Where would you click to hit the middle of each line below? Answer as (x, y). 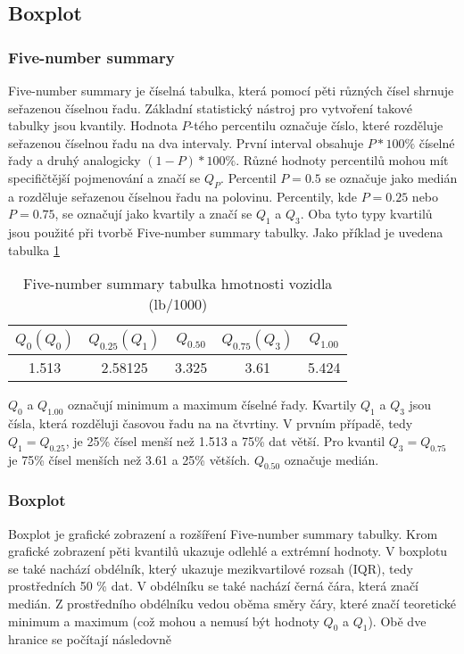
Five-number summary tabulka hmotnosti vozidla (178, 284)
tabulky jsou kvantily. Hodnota (93, 125)
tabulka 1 (34, 249)
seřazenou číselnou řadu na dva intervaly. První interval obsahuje (186, 142)
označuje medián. (331, 459)
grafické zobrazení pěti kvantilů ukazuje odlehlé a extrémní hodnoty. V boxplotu (228, 551)
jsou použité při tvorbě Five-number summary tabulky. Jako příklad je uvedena (226, 232)
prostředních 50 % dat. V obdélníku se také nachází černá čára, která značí (213, 586)
